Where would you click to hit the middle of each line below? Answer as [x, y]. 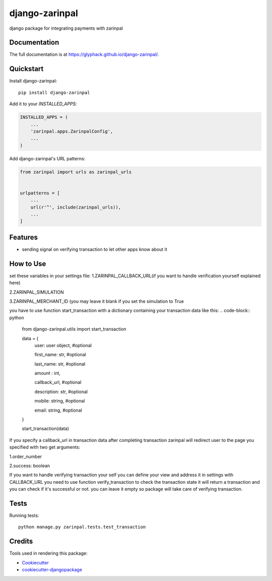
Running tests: [24, 515]
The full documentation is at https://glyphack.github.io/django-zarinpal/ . [84, 54]
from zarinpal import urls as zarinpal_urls [76, 172]
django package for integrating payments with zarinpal [66, 28]
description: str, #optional [61, 392]
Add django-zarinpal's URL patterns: [47, 158]
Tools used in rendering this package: [48, 553]
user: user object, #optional [63, 345]
